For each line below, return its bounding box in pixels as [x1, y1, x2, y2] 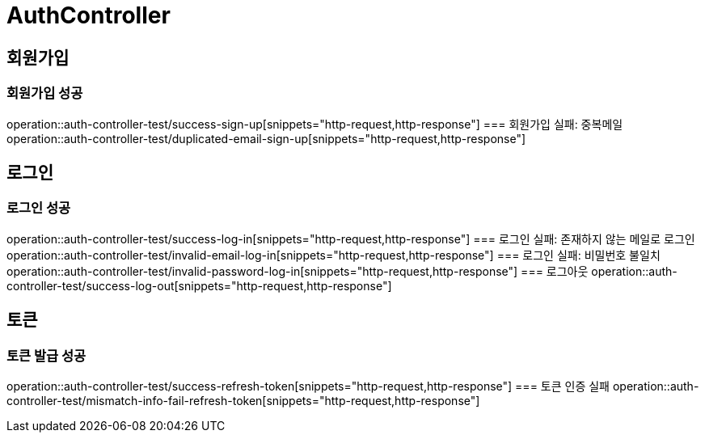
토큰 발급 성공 [6, 347, 87, 364]
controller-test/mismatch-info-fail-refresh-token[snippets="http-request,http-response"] [6, 393, 480, 407]
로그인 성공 [6, 200, 71, 217]
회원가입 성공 [6, 85, 83, 102]
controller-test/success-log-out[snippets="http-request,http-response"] [6, 278, 392, 293]
